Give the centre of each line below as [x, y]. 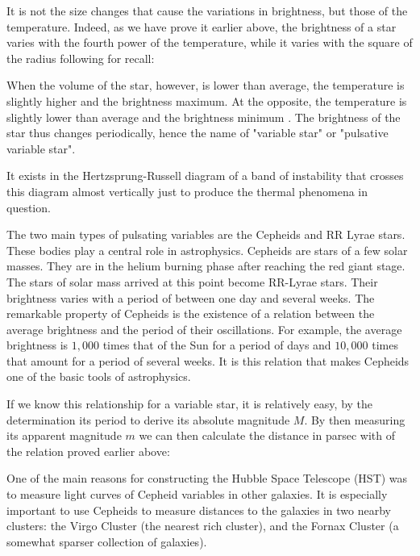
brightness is [37, 345]
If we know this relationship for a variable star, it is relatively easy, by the [190, 404]
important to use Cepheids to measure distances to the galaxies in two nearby [199, 510]
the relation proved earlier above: [88, 451]
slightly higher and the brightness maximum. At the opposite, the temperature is [207, 100]
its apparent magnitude [64, 435]
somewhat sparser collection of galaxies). [107, 541]
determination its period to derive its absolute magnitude [148, 419]
